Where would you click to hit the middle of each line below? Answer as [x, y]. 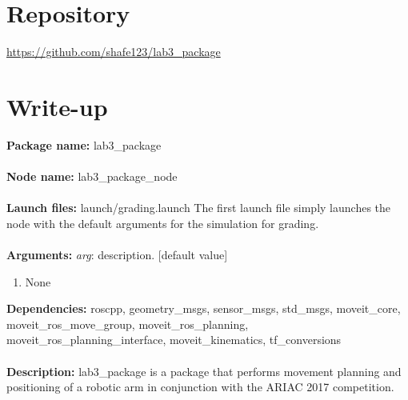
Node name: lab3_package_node [92, 176]
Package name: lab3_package [84, 144]
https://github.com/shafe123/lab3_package [114, 52]
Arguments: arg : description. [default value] [117, 254]
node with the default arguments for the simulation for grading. [163, 223]
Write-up [57, 106]
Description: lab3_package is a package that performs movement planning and [204, 371]
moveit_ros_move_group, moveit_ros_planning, [128, 324]
